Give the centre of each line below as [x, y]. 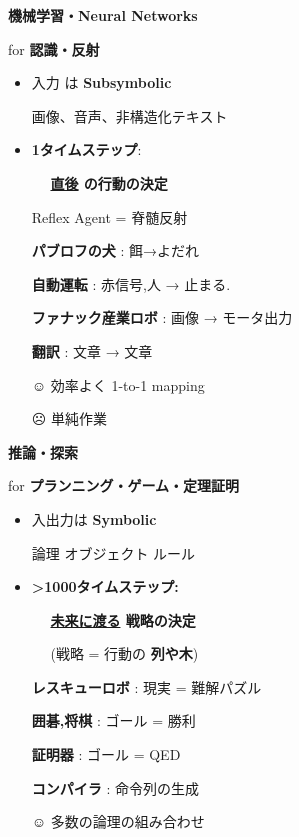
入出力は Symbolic [94, 518]
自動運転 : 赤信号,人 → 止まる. [131, 283]
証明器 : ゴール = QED [106, 754]
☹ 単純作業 [69, 418]
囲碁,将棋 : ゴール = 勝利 [113, 720]
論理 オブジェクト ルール [113, 552]
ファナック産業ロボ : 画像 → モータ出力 [162, 317]
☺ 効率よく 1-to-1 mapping [118, 384]
